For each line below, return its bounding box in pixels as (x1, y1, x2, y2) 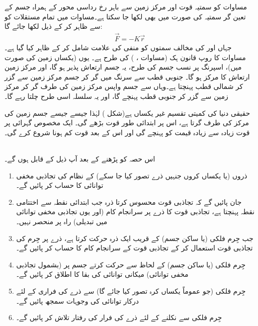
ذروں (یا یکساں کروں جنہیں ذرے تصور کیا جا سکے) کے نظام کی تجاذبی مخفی (16, 170, 248, 180)
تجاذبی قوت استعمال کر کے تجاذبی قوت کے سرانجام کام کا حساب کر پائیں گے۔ (16, 243, 253, 253)
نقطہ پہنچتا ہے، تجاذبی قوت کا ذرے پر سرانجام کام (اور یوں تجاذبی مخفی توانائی (16, 206, 255, 217)
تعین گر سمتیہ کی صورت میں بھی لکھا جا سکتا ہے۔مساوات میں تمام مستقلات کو (4, 11, 246, 21)
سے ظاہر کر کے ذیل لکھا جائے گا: (4, 21, 102, 31)
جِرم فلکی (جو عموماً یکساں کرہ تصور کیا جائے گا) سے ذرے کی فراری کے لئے (16, 285, 246, 296)
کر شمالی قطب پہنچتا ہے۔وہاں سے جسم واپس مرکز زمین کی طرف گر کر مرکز (4, 81, 243, 91)
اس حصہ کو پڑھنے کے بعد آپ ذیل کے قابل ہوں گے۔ (4, 153, 155, 163)
